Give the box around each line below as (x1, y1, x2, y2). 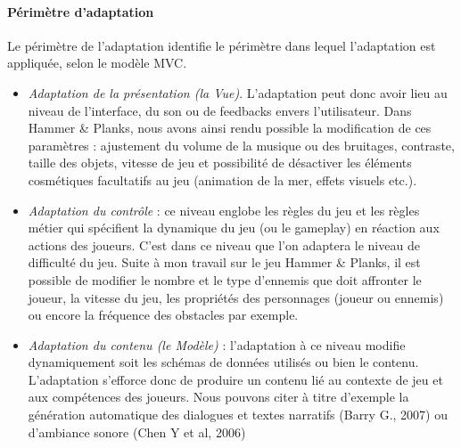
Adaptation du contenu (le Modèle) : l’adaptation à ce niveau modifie (28, 335, 406, 354)
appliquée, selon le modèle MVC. (7, 53, 187, 72)
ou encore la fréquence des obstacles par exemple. (28, 305, 299, 324)
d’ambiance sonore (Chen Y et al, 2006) (28, 422, 246, 441)
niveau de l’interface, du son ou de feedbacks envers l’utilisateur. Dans (28, 101, 412, 119)
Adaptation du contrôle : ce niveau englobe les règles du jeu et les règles (28, 200, 420, 219)
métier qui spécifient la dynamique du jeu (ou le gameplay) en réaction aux (28, 218, 440, 237)
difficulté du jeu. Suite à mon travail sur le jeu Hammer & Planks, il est (28, 253, 421, 272)
